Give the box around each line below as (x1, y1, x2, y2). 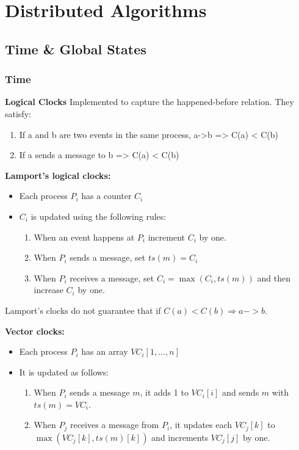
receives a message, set (70, 271, 154, 284)
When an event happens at (34, 230, 135, 243)
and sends (222, 386, 259, 399)
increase (34, 283, 63, 296)
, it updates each (170, 418, 232, 431)
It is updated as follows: (19, 365, 109, 378)
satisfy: (5, 107, 31, 120)
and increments (151, 430, 209, 443)
